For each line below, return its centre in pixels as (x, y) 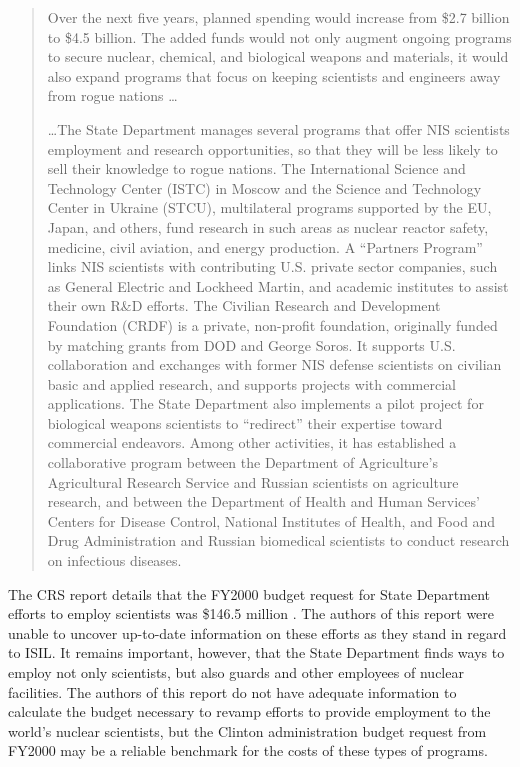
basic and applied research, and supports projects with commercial (251, 383)
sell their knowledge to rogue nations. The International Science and (256, 168)
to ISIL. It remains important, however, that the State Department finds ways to (256, 652)
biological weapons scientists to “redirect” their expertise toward (245, 422)
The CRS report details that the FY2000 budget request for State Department (249, 593)
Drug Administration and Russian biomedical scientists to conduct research (278, 540)
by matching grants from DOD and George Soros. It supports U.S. (251, 344)
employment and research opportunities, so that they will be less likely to (272, 148)
